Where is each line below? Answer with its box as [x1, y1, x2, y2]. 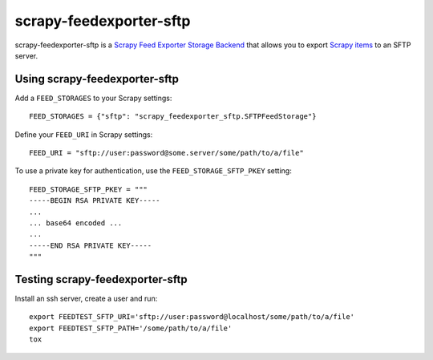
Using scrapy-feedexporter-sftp [14, 72, 180, 86]
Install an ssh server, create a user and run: [14, 293, 158, 304]
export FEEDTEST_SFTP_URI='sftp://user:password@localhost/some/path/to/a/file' [29, 313, 355, 322]
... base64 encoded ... [29, 218, 123, 228]
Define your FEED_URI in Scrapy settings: [14, 129, 153, 140]
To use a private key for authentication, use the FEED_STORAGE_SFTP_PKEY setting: [14, 166, 292, 176]
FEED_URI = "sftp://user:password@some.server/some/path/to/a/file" [29, 148, 304, 158]
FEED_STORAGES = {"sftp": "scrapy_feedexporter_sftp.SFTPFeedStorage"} [29, 112, 317, 121]
